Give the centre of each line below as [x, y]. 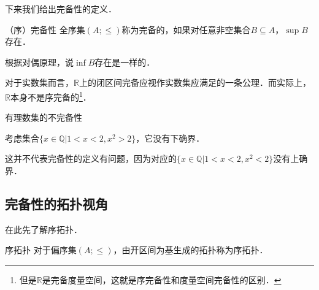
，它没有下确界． [170, 138]
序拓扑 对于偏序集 [41, 250]
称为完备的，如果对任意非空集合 [186, 29]
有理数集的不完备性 [44, 117]
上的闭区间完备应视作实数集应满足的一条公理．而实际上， [195, 82]
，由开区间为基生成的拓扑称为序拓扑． [190, 250]
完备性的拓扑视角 [56, 203]
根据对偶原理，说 [39, 62]
